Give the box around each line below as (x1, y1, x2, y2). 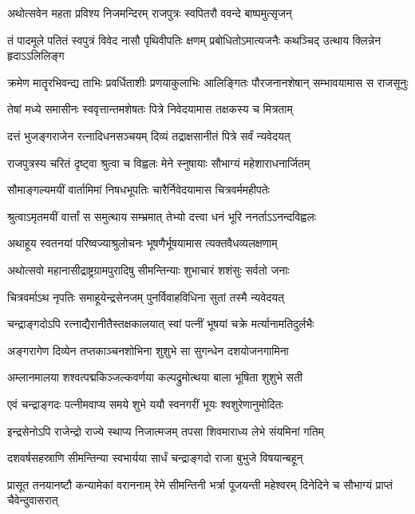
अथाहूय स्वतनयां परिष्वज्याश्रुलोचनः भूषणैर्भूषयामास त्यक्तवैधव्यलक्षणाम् (7, 235, 278, 251)
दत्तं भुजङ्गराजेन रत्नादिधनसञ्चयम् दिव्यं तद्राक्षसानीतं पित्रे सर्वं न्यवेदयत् (7, 127, 290, 144)
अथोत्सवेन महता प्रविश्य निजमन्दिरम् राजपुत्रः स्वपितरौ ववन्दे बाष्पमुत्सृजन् (7, 5, 292, 21)
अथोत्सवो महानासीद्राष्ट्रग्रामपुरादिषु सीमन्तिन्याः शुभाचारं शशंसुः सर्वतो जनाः (7, 261, 290, 278)
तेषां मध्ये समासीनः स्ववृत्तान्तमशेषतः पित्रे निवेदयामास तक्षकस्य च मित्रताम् (7, 101, 293, 117)
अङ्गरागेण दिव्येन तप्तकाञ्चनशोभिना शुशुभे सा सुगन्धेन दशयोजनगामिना (7, 342, 289, 358)
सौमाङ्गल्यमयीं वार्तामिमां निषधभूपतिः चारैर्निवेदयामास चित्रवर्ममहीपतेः (7, 181, 270, 198)
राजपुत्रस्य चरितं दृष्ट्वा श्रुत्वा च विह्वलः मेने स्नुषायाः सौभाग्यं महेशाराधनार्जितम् (7, 154, 310, 171)
